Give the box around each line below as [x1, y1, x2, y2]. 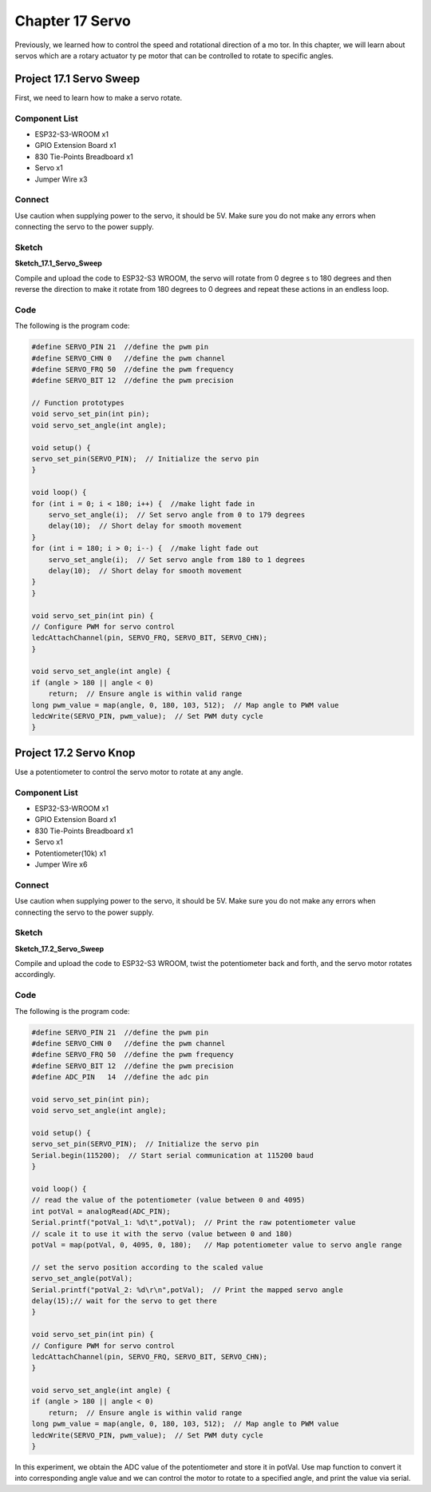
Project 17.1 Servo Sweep [14, 72, 140, 86]
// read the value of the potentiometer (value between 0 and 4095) [31, 1195, 306, 1205]
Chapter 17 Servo [14, 12, 132, 30]
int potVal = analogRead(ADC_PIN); [31, 1207, 171, 1215]
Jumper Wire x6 [34, 860, 88, 869]
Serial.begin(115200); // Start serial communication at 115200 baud [31, 1151, 314, 1159]
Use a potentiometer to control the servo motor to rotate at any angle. [14, 767, 243, 776]
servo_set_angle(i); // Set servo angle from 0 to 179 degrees [48, 510, 306, 519]
